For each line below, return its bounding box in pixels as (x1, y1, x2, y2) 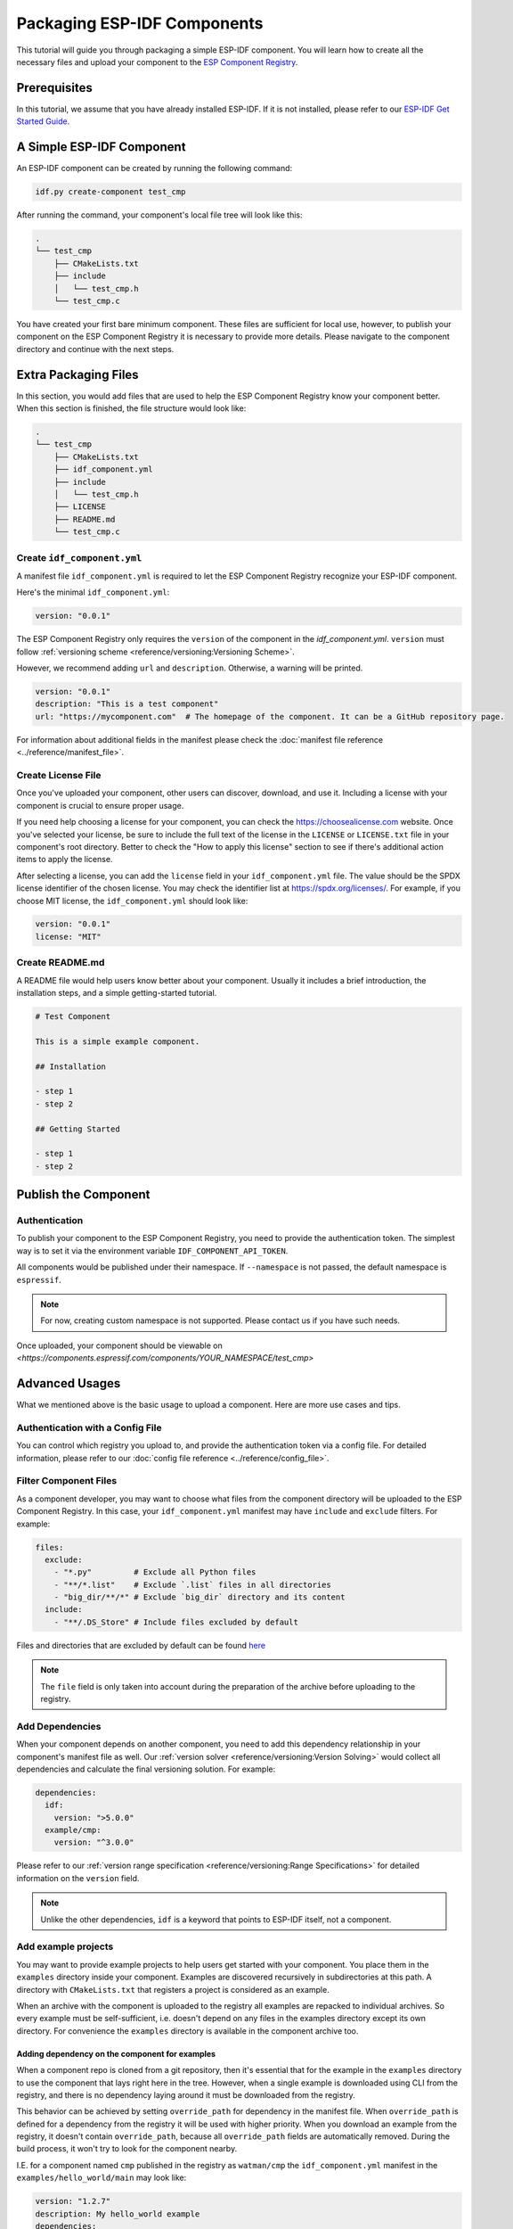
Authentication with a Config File (16, 1421, 162, 1434)
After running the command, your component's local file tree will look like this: (16, 210, 303, 220)
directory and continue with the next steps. (16, 343, 175, 354)
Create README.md (16, 957, 105, 969)
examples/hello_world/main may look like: (16, 2172, 187, 2184)
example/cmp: (45, 1825, 102, 1836)
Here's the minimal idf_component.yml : (16, 587, 170, 597)
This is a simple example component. (35, 1036, 200, 1047)
